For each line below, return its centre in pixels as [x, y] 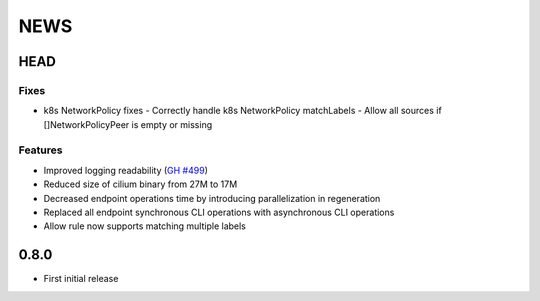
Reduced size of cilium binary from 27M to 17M [140, 184]
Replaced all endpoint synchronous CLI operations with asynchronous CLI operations [219, 212]
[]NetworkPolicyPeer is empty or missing [128, 124]
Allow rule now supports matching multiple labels [145, 226]
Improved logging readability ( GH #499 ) [126, 170]
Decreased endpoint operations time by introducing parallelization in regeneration [212, 198]
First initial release [81, 279]
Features [40, 150]
